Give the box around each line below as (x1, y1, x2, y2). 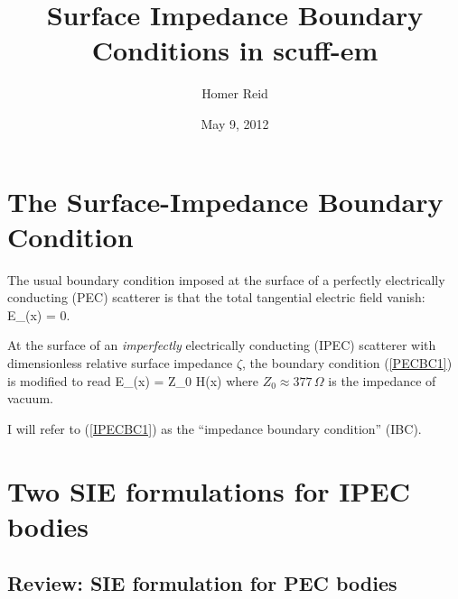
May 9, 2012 (201, 114, 269, 133)
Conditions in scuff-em (91, 32, 379, 69)
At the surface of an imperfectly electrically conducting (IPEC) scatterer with (7, 336, 436, 355)
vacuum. (7, 389, 53, 408)
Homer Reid (201, 84, 268, 103)
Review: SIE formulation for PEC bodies (7, 569, 397, 597)
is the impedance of (328, 371, 436, 390)
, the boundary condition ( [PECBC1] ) (242, 354, 453, 372)
